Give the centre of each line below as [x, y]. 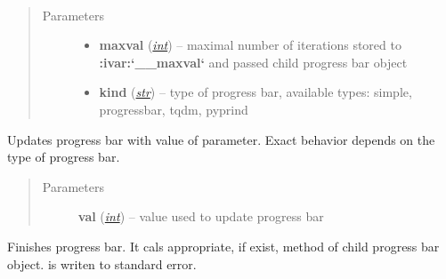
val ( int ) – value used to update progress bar [201, 216]
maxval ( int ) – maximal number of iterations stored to [250, 45]
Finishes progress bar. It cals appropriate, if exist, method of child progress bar [223, 246]
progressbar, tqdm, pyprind [174, 109]
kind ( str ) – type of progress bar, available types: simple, [255, 92]
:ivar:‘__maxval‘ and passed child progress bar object [253, 62]
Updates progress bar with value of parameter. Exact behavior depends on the [221, 139]
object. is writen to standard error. [102, 263]
